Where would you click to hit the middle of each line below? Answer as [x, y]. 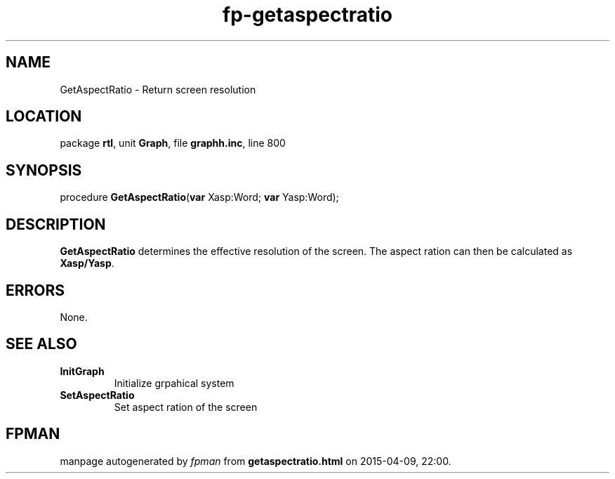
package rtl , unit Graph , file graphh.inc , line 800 [173, 143]
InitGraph [82, 371]
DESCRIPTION [56, 224]
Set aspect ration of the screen [186, 407]
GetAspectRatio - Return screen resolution [158, 89]
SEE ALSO [41, 344]
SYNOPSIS [44, 170]
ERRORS [35, 290]
